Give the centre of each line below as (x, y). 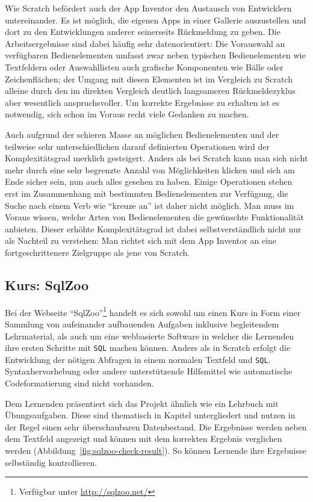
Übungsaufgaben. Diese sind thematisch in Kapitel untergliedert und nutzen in (150, 415)
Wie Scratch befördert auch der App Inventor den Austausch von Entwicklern (148, 8)
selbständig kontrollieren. (51, 462)
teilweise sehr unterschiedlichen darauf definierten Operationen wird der (137, 146)
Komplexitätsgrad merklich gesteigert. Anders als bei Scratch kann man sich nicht (156, 158)
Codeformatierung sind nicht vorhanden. (79, 383)
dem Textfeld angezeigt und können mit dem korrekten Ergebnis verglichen (144, 438)
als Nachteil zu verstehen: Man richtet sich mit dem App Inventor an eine (141, 240)
